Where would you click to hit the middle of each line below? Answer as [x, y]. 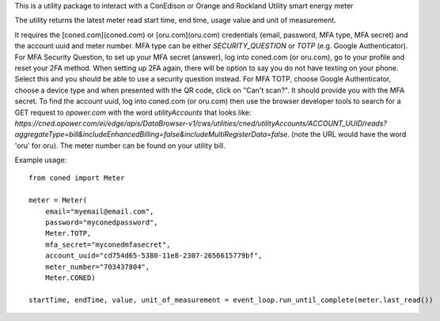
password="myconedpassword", [101, 223]
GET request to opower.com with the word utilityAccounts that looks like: [133, 112]
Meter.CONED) [70, 278]
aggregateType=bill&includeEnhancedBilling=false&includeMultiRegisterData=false [151, 134]
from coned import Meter [77, 178]
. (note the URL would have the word [347, 134]
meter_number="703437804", [97, 266]
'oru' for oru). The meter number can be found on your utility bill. [120, 145]
